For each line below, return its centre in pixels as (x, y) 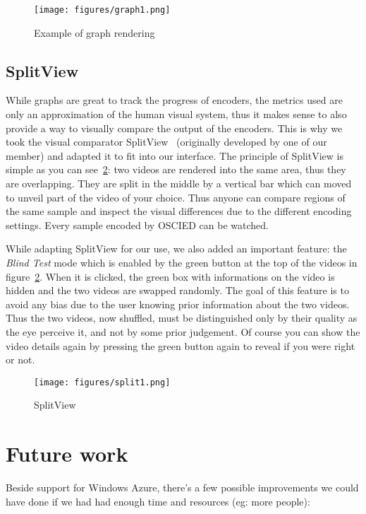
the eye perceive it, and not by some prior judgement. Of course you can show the (183, 331)
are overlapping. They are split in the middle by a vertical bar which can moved (179, 183)
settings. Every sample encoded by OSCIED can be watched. (138, 224)
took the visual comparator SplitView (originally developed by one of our (166, 142)
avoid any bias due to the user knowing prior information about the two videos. (178, 304)
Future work (67, 454)
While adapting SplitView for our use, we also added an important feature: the (176, 249)
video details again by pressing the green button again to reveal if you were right (181, 345)
